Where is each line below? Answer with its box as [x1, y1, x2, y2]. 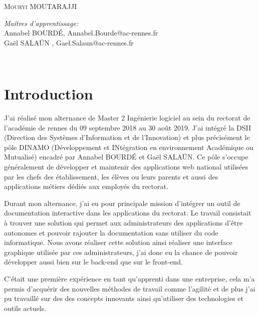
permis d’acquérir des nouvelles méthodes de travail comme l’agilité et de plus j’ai [4, 283, 255, 293]
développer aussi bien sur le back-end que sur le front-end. [4, 256, 183, 267]
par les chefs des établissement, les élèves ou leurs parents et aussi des [4, 171, 218, 181]
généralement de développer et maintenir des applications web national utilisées [4, 161, 248, 172]
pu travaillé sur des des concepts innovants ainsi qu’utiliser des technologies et [4, 293, 243, 303]
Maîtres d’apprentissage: [4, 17, 79, 28]
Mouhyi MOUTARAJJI [4, 1, 77, 11]
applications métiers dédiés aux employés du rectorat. [4, 181, 168, 191]
